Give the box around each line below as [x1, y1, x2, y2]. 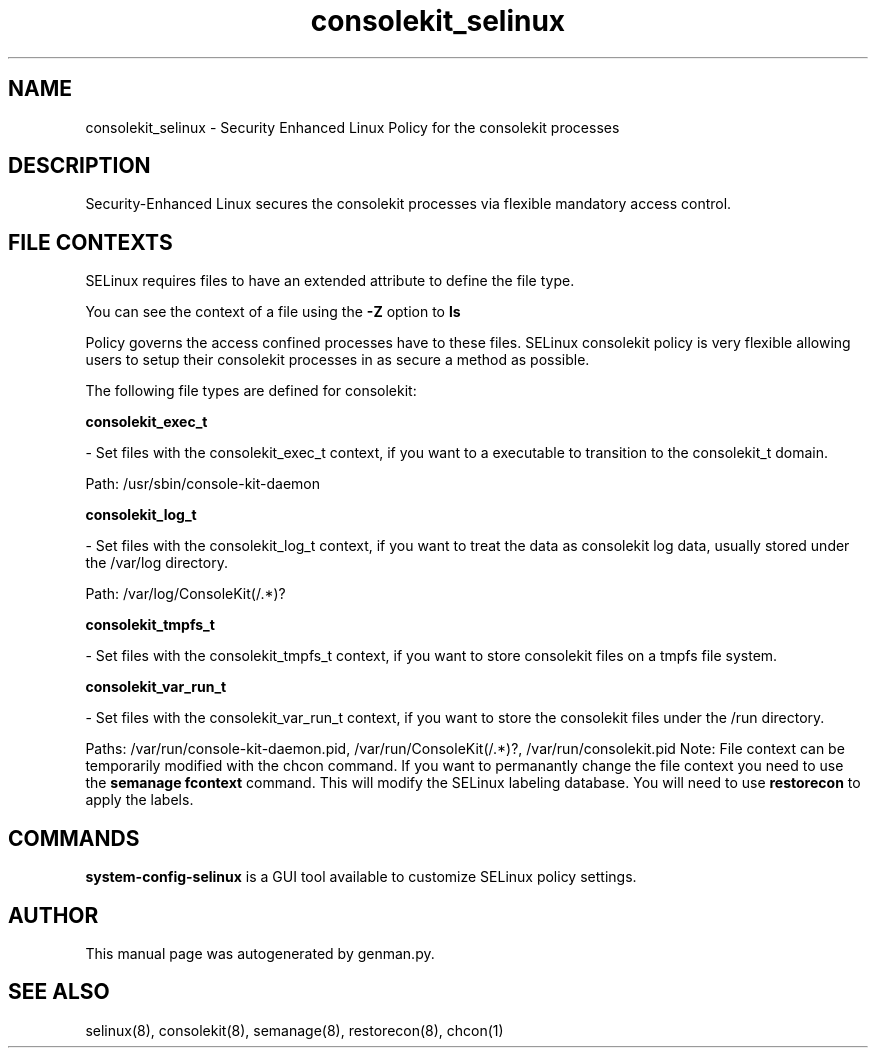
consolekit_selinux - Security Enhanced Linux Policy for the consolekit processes [85, 118, 620, 136]
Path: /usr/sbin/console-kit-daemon [85, 475, 321, 493]
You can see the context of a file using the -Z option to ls [85, 303, 461, 321]
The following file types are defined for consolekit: [85, 382, 417, 400]
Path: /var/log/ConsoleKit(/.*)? [85, 585, 286, 603]
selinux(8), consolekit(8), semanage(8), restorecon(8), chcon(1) [85, 1021, 504, 1039]
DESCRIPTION [8, 153, 151, 179]
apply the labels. [85, 791, 194, 809]
